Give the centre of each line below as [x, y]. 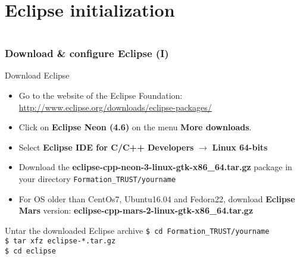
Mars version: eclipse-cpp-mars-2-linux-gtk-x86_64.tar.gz [136, 210]
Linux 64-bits [240, 147]
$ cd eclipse [30, 251]
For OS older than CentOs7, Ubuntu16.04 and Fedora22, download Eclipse [157, 198]
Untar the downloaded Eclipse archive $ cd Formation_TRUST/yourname [137, 230]
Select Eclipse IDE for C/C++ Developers [106, 147]
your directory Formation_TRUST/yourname [97, 178]
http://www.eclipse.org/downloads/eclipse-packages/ [115, 107]
